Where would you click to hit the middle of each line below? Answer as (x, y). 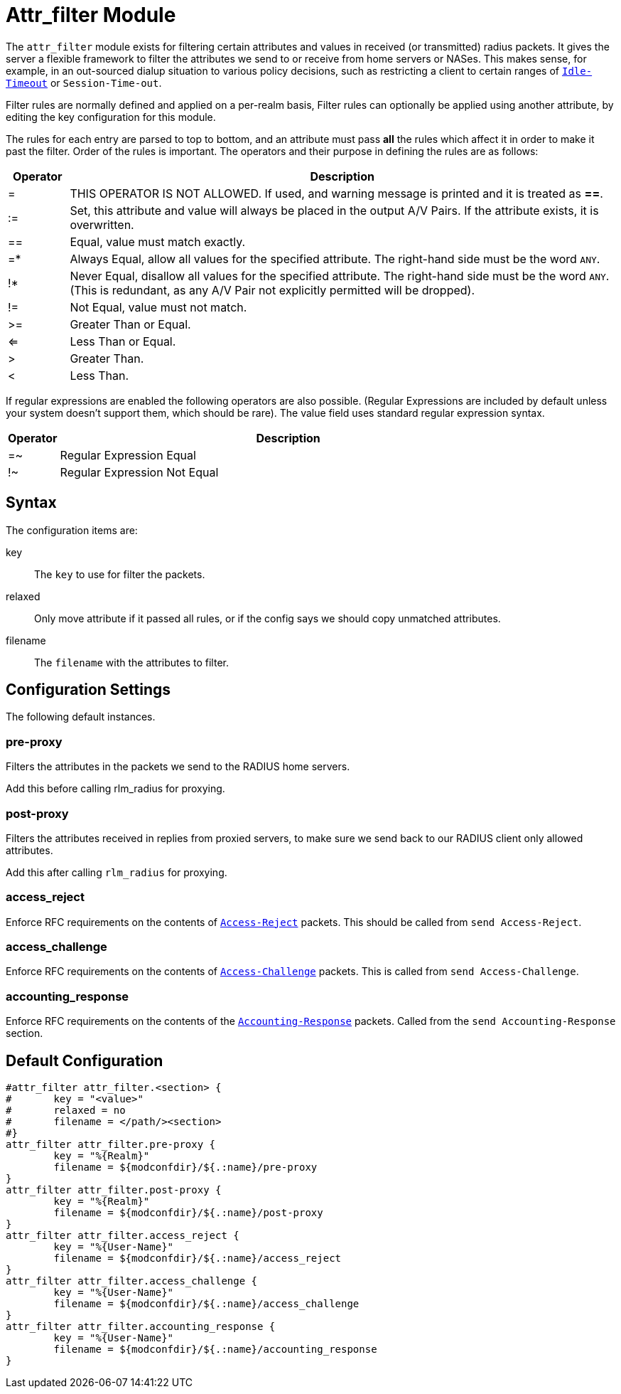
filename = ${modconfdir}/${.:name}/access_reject (198, 1259)
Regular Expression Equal (128, 455)
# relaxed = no (66, 1111)
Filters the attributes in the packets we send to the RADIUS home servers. (178, 767)
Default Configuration (85, 1060)
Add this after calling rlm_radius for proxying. (117, 872)
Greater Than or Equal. (130, 324)
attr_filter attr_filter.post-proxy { (114, 1190)
